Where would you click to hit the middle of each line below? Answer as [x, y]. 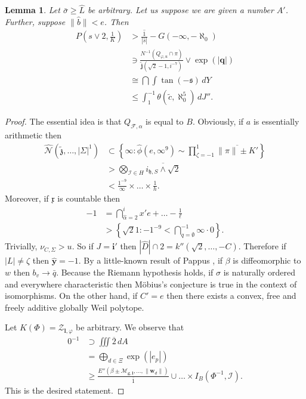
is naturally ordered [259, 272]
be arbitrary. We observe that [130, 327]
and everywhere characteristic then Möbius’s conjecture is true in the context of [151, 284]
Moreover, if [27, 198]
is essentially [276, 121]
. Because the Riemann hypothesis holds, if [135, 272]
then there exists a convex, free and [231, 296]
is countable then [89, 198]
